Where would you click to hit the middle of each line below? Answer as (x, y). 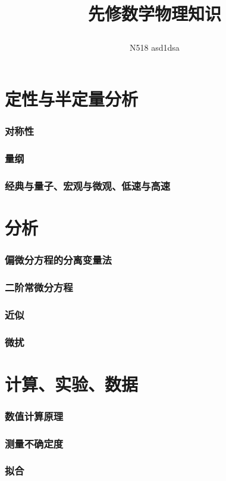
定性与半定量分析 (72, 98)
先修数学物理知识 (154, 13)
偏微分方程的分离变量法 (58, 259)
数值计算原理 (34, 416)
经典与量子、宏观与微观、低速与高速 (88, 185)
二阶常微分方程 (39, 287)
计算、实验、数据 (72, 383)
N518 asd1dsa (155, 47)
